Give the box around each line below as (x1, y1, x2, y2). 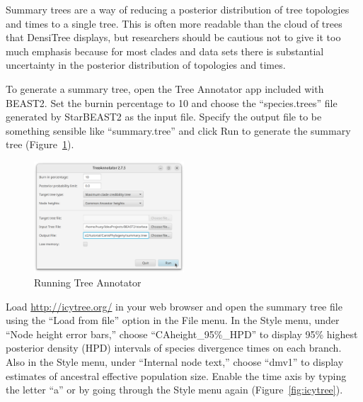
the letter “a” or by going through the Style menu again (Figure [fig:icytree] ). (6, 382, 343, 397)
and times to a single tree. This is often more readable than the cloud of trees (6, 16, 342, 30)
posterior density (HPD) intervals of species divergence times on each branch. (6, 340, 342, 355)
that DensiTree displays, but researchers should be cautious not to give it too (6, 30, 341, 45)
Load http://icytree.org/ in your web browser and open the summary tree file (6, 298, 342, 313)
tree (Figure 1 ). (6, 137, 74, 152)
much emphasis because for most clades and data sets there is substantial (6, 43, 324, 58)
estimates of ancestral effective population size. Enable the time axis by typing (6, 368, 347, 383)
